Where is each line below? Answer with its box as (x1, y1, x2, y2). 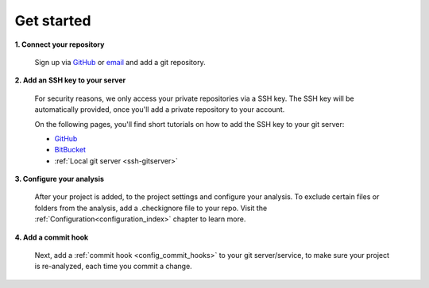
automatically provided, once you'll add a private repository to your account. (34, 105, 285, 114)
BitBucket (54, 145, 87, 155)
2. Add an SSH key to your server (14, 75, 126, 85)
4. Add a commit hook (14, 232, 89, 242)
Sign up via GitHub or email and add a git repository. (34, 57, 206, 67)
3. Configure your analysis (14, 175, 105, 184)
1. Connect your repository (14, 40, 105, 49)
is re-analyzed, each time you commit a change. (34, 262, 192, 271)
